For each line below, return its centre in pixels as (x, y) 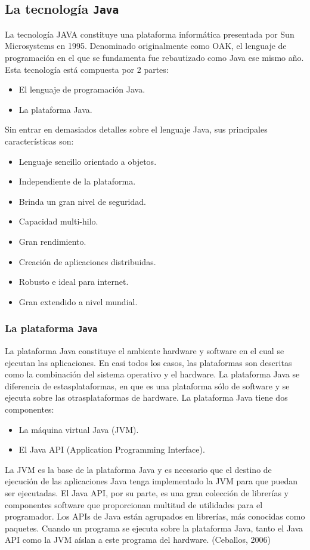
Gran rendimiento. (52, 241)
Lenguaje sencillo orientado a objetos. (88, 161)
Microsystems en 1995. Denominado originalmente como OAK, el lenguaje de (146, 46)
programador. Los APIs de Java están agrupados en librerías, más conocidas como (155, 516)
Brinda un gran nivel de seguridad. (82, 201)
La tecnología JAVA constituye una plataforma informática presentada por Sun (150, 34)
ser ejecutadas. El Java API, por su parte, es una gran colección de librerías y (147, 493)
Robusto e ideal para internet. (74, 282)
